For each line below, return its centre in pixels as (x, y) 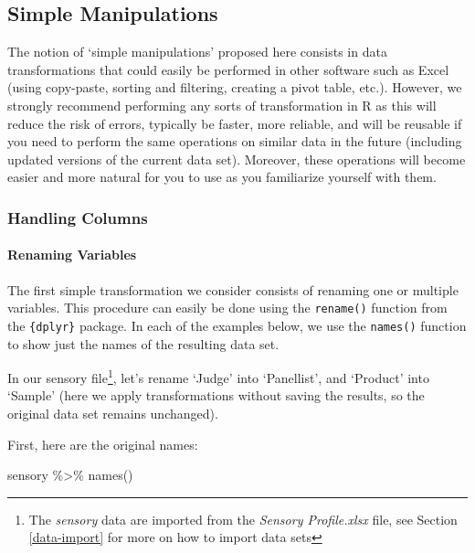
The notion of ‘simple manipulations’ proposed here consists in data (197, 52)
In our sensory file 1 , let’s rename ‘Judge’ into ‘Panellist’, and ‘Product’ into (218, 376)
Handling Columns (78, 217)
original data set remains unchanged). (113, 413)
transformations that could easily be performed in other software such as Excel (228, 69)
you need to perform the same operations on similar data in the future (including (235, 141)
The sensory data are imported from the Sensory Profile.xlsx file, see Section (243, 519)
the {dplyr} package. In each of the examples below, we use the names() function (237, 325)
